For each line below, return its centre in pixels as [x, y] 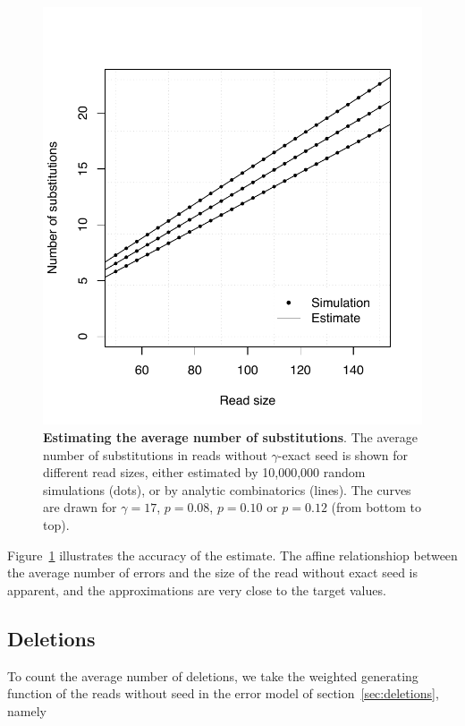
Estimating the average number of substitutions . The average [230, 436]
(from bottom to [376, 507]
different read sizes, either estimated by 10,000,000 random [204, 472]
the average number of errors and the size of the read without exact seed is [212, 572]
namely [27, 710]
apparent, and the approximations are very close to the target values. [197, 589]
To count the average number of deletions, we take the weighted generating [213, 675]
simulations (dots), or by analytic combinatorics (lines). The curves [227, 489]
